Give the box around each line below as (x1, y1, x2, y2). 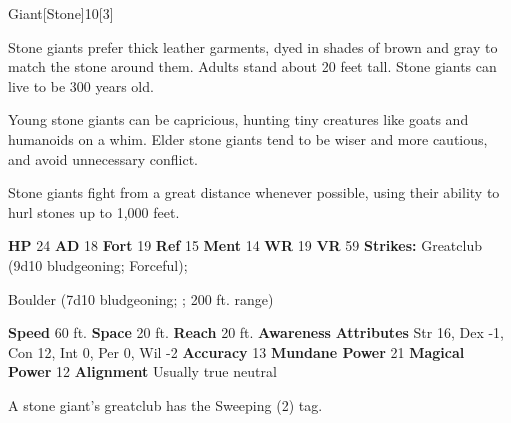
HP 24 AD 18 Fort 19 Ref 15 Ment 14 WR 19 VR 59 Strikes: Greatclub (8, 235, 482, 256)
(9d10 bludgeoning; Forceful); (8, 254, 188, 275)
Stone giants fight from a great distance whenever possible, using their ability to (8, 182, 500, 203)
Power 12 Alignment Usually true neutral (8, 361, 277, 382)
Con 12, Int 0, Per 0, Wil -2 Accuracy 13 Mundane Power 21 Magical (8, 341, 465, 362)
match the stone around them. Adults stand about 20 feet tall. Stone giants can (8, 56, 497, 77)
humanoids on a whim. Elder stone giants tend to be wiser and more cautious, (8, 128, 488, 149)
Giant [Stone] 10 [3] (8, 3, 114, 23)
